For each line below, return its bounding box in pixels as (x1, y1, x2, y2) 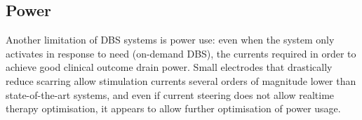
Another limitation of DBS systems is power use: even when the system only (6, 32, 335, 47)
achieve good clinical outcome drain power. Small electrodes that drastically (6, 60, 333, 74)
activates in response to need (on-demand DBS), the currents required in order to (6, 46, 356, 60)
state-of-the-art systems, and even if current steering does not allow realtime (6, 87, 335, 102)
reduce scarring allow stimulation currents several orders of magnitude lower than (6, 73, 356, 88)
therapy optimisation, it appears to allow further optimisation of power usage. (6, 101, 341, 116)
